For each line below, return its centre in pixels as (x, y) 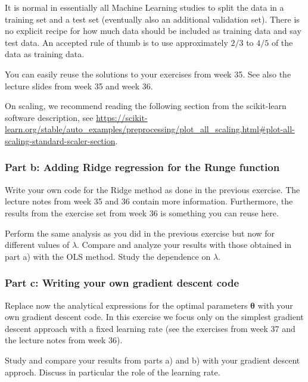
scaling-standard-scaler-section (60, 140)
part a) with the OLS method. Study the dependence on (108, 256)
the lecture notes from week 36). (64, 340)
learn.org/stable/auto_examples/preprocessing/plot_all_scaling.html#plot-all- (150, 129)
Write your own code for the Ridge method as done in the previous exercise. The (153, 189)
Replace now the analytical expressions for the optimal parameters (126, 305)
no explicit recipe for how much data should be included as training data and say (153, 31)
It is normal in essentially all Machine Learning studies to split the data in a (144, 7)
